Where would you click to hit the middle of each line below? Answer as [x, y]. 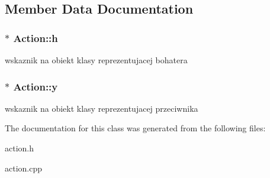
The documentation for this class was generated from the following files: [135, 128]
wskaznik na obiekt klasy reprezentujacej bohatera [96, 60]
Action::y [36, 86]
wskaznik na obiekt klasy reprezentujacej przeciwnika [102, 108]
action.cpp [24, 168]
